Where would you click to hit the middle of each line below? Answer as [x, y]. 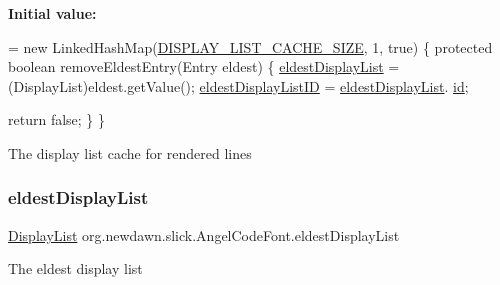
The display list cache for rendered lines [130, 152]
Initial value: [52, 13]
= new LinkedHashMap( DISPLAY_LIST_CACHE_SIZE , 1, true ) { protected [250, 46]
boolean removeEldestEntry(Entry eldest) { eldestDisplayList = [204, 66]
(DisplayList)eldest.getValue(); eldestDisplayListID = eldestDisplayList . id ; [238, 85]
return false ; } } [57, 119]
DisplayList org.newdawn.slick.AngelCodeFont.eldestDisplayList [204, 234]
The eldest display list [75, 268]
